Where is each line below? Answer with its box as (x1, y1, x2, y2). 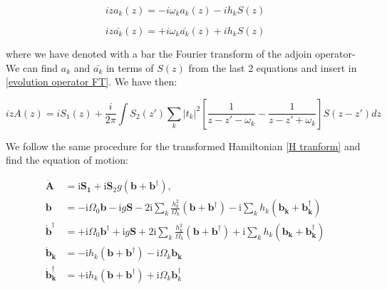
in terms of (105, 60, 154, 75)
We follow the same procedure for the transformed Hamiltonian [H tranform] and (6, 138, 361, 153)
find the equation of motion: (6, 152, 128, 167)
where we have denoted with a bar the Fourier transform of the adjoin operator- (6, 46, 356, 61)
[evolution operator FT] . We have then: (6, 74, 177, 89)
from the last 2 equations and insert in (188, 60, 357, 75)
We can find (6, 60, 58, 75)
